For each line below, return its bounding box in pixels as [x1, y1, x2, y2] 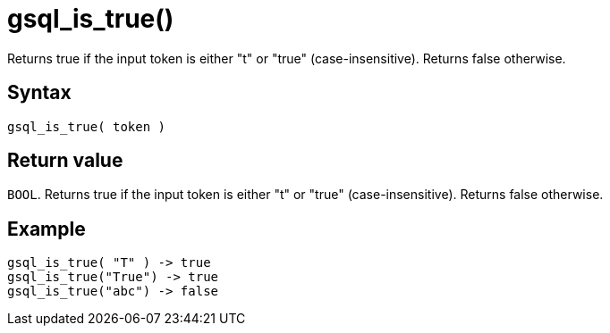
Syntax [7, 81, 72, 104]
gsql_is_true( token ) [7, 119, 166, 134]
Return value [7, 149, 123, 172]
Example [7, 217, 86, 240]
